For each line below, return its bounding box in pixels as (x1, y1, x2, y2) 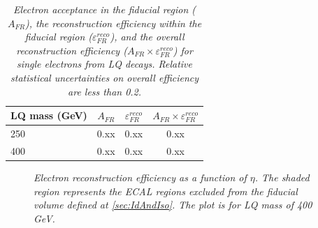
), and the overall (110, 29, 185, 44)
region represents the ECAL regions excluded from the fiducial (34, 183, 298, 198)
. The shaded (254, 169, 310, 184)
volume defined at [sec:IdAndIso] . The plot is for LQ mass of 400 (34, 197, 312, 212)
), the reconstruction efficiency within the (25, 15, 202, 30)
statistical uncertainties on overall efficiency (10, 70, 199, 84)
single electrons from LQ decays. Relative (17, 56, 193, 71)
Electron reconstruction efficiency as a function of (34, 169, 247, 184)
